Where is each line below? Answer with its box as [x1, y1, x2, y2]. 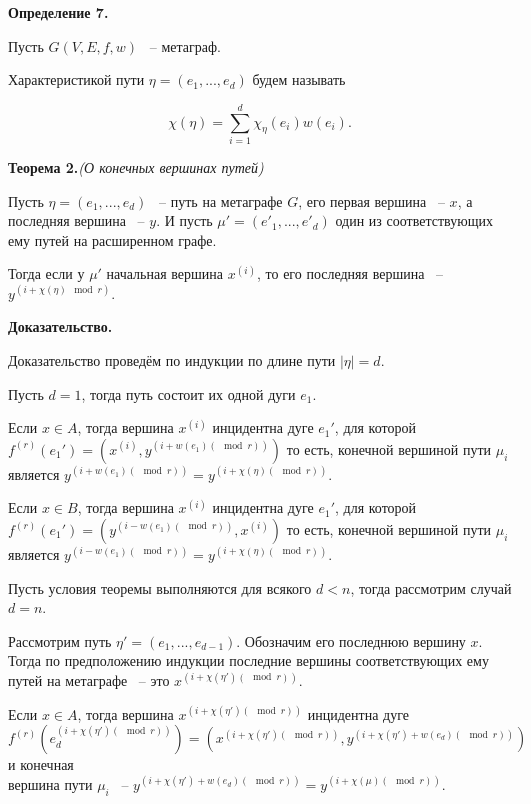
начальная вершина [106, 263, 224, 284]
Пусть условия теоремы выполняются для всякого [8, 577, 312, 598]
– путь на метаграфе [159, 190, 283, 211]
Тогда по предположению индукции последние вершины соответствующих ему [8, 650, 489, 671]
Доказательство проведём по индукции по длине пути [8, 350, 336, 371]
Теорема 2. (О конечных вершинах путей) [8, 156, 264, 177]
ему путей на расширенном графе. [8, 229, 217, 250]
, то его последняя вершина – [257, 263, 444, 284]
